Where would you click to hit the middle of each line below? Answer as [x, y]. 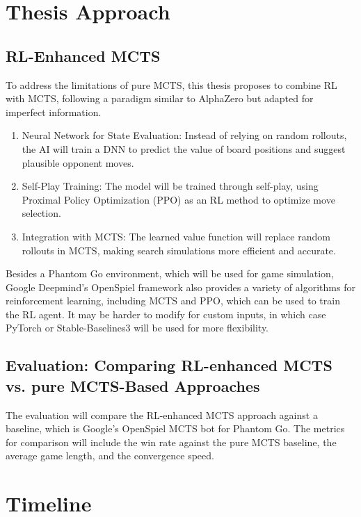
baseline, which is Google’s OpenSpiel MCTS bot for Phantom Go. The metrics [175, 428]
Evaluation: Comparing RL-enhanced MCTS [169, 365]
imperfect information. [54, 112]
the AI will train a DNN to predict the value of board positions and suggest [184, 148]
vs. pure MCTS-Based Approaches [133, 385]
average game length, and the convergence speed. [110, 456]
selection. [41, 213]
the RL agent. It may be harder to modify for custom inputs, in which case [166, 314]
